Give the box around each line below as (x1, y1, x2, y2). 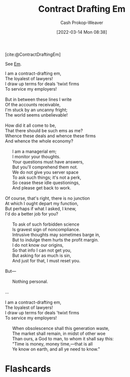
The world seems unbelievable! (5, 112, 68, 118)
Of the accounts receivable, (5, 101, 61, 107)
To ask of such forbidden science (12, 221, 79, 227)
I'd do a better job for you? (5, 211, 58, 216)
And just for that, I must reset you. (12, 258, 81, 263)
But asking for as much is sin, (12, 252, 72, 258)
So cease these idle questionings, (12, 180, 80, 186)
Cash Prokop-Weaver (60, 20, 104, 25)
